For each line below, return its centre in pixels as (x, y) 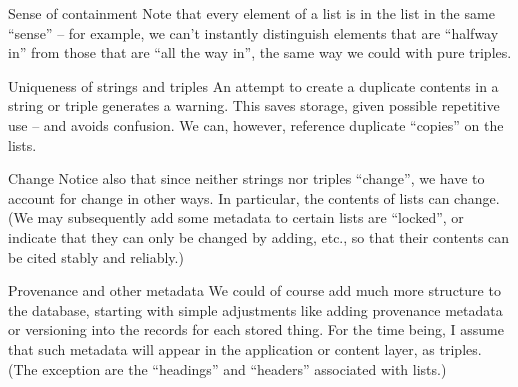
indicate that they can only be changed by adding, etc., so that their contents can (259, 236)
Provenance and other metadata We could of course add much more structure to (254, 290)
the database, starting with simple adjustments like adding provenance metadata (255, 309)
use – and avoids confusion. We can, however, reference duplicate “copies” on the (256, 124)
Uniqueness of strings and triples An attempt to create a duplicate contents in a (253, 85)
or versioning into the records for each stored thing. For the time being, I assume (256, 329)
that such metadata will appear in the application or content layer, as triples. (245, 348)
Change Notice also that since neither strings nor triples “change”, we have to (246, 178)
